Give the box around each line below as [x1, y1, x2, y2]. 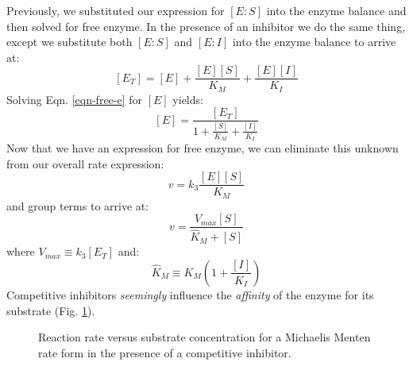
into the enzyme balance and [266, 2, 407, 18]
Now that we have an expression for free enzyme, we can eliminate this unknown [6, 139, 399, 156]
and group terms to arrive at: [6, 197, 149, 214]
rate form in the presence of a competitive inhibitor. [38, 344, 291, 360]
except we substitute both [6, 33, 133, 50]
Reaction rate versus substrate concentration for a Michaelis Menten [38, 329, 371, 345]
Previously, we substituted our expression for [6, 2, 225, 18]
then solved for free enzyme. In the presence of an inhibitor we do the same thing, [6, 17, 406, 34]
